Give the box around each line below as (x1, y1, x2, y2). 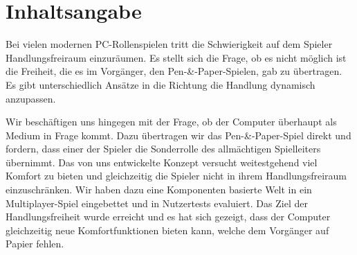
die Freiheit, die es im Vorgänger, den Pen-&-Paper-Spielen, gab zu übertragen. (6, 64, 342, 78)
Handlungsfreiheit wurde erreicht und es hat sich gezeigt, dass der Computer (6, 209, 331, 224)
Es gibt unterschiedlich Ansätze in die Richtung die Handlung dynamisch (6, 77, 315, 91)
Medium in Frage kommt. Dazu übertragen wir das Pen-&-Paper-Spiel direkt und (6, 127, 351, 142)
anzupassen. (6, 91, 56, 105)
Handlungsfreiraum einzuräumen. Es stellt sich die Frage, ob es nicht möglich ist (6, 50, 347, 64)
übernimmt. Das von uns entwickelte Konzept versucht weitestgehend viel (6, 155, 318, 169)
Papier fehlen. (6, 236, 64, 251)
